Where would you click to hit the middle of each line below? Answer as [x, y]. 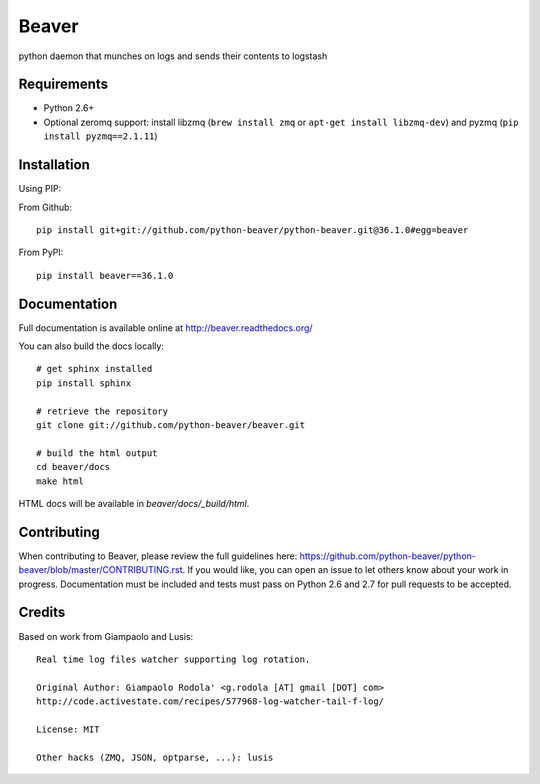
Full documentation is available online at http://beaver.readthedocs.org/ [166, 327]
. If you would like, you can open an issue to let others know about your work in [345, 570]
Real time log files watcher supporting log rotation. [173, 659]
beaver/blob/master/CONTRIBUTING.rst [100, 570]
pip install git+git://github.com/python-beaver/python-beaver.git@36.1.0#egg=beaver [252, 229]
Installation [54, 165]
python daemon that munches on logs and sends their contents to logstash [173, 56]
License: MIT [68, 729]
